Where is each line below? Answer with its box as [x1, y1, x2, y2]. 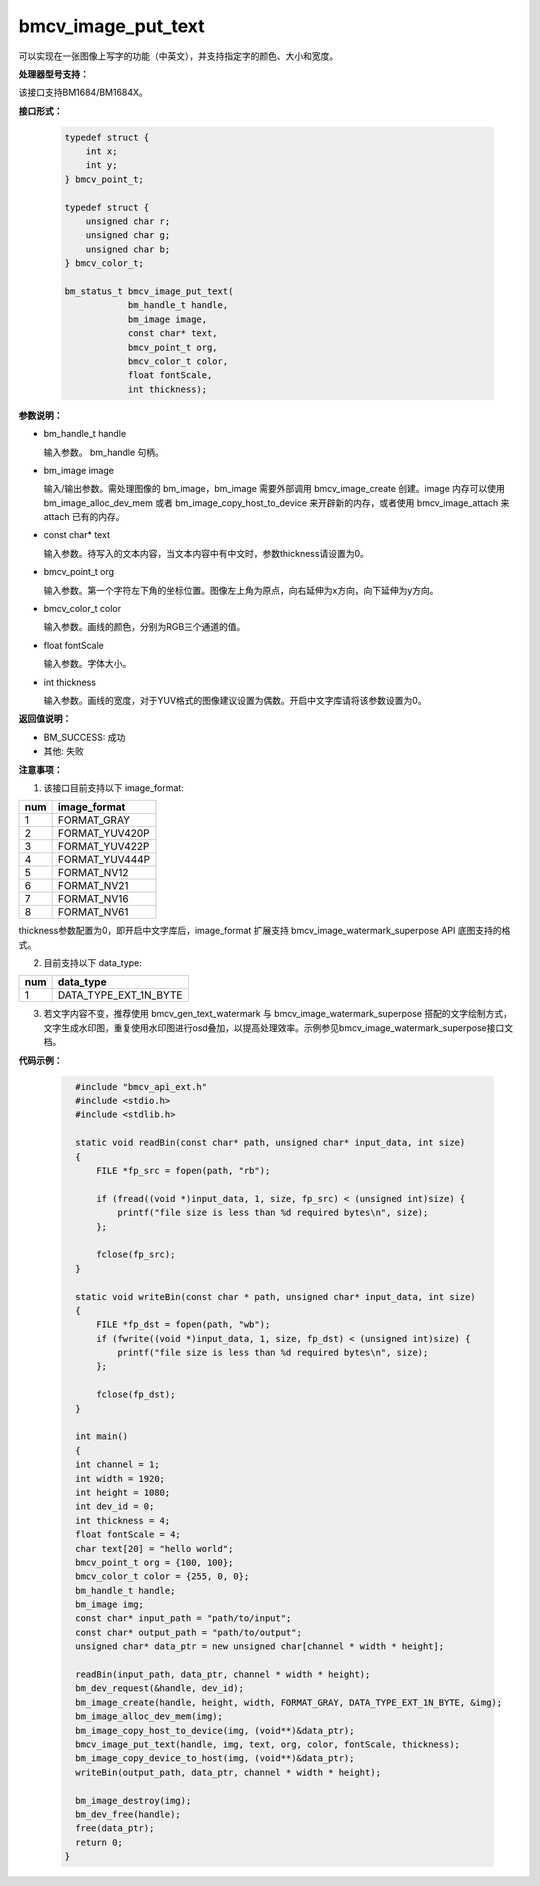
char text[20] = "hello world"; [75, 1543, 234, 1554]
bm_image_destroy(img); [75, 1795, 192, 1806]
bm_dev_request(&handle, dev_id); [75, 1683, 245, 1694]
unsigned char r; [85, 216, 171, 227]
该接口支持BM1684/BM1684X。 [18, 86, 149, 99]
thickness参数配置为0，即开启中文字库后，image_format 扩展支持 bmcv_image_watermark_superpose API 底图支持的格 [18, 925, 511, 937]
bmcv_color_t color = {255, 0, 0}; [75, 1571, 250, 1582]
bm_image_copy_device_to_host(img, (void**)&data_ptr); [75, 1753, 355, 1764]
